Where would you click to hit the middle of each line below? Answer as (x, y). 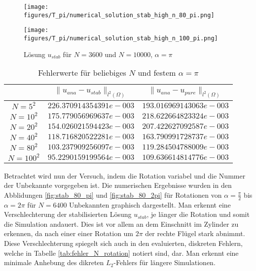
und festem (157, 73)
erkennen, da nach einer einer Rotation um (69, 233)
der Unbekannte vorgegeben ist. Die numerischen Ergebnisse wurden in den (118, 185)
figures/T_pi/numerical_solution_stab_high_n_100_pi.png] (121, 38)
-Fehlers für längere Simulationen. (165, 262)
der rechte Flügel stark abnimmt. (195, 233)
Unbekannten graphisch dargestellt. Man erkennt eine (150, 204)
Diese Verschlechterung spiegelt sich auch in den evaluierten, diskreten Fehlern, (123, 243)
